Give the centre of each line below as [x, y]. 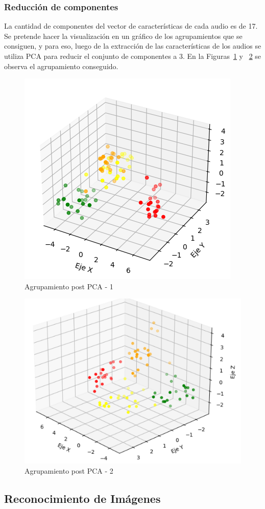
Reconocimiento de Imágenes [82, 498]
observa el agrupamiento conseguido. [61, 66]
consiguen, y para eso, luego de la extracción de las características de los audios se [133, 46]
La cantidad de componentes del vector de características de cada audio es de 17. [131, 26]
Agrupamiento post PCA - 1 [69, 286]
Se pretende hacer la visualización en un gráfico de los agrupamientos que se [123, 36]
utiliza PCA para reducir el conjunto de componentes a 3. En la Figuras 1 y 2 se [133, 56]
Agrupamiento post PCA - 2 [69, 470]
